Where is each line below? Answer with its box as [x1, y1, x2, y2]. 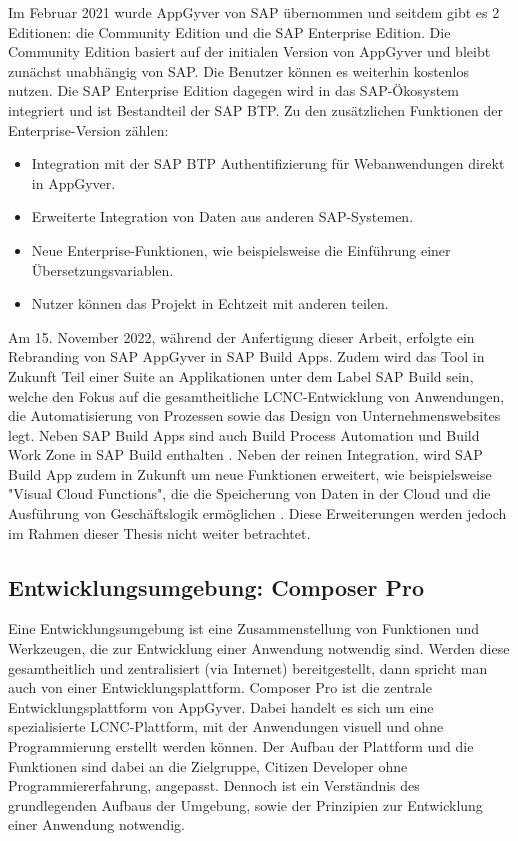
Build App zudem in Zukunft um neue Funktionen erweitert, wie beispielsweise [8, 463, 492, 484]
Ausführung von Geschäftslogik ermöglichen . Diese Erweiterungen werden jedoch [8, 503, 507, 524]
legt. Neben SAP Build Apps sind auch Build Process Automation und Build [8, 424, 480, 445]
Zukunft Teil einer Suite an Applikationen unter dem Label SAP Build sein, [8, 365, 474, 386]
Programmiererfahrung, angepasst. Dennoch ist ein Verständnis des [8, 775, 420, 796]
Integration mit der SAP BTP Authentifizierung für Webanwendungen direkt [31, 153, 505, 174]
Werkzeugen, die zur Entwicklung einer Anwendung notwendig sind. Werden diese [8, 638, 510, 659]
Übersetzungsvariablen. [31, 259, 174, 280]
